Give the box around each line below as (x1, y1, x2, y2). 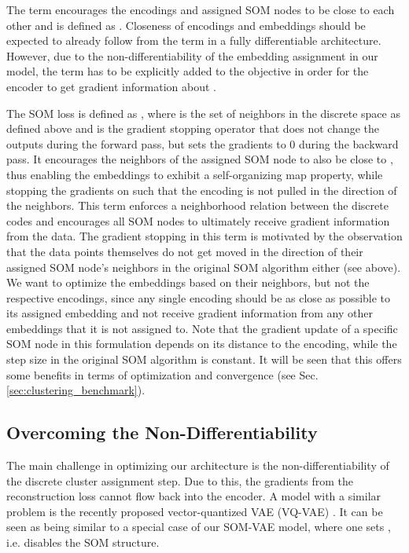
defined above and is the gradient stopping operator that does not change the (6, 120, 380, 137)
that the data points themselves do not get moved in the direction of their (6, 243, 363, 259)
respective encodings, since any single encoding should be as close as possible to (6, 289, 391, 306)
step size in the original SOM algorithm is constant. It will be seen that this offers (6, 351, 402, 368)
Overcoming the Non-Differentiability (6, 420, 318, 445)
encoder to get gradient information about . (6, 78, 216, 94)
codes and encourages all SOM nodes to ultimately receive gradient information (6, 212, 390, 229)
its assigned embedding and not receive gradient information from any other (6, 305, 373, 321)
